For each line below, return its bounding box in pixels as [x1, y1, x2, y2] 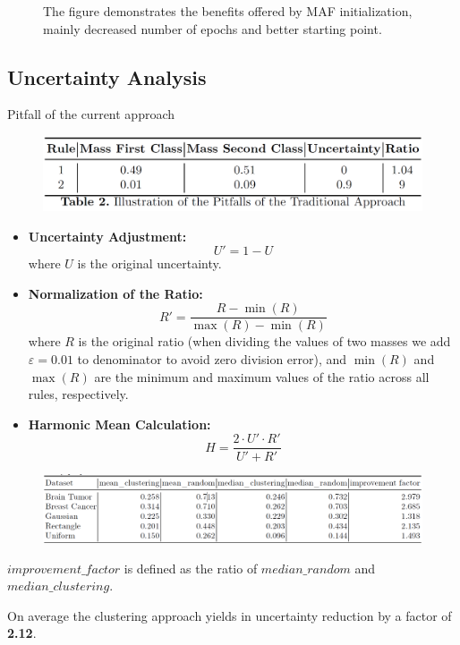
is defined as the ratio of [124, 558, 258, 577]
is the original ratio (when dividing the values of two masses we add [78, 332, 451, 351]
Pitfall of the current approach [7, 105, 175, 123]
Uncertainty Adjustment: [28, 226, 187, 245]
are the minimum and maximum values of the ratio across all [94, 367, 430, 386]
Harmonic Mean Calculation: [28, 414, 211, 433]
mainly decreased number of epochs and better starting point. [43, 19, 382, 38]
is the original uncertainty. [77, 254, 222, 273]
